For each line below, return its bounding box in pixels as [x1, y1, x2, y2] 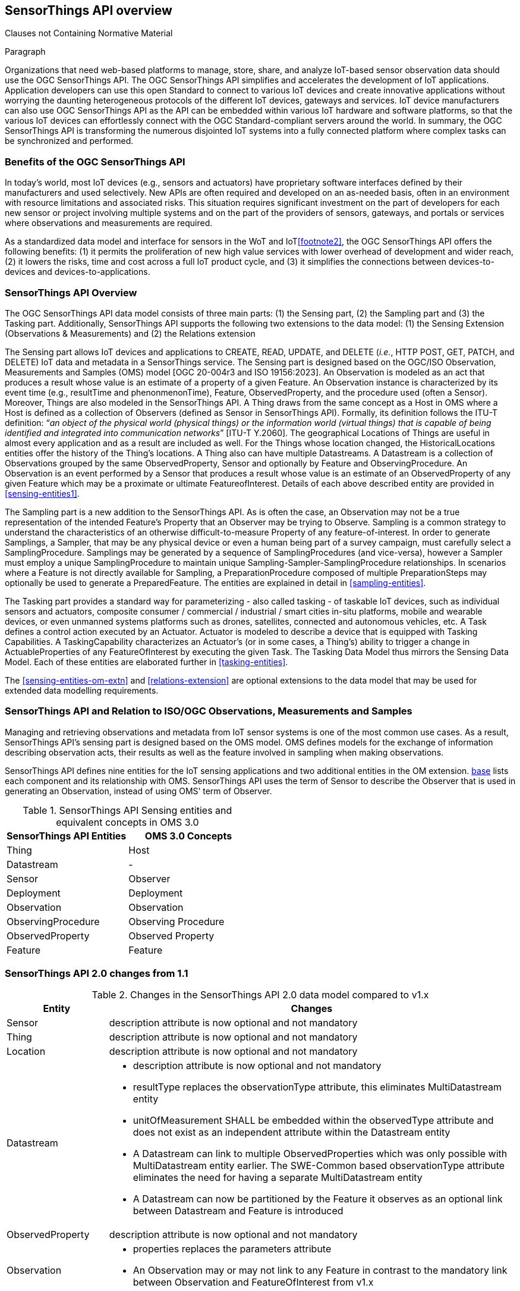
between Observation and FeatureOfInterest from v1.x [133, 1276, 374, 1289]
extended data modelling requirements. [5, 685, 159, 695]
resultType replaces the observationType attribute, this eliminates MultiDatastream [133, 1081, 502, 1093]
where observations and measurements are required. [5, 218, 213, 228]
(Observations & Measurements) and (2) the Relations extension [5, 328, 256, 339]
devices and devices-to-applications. [5, 267, 150, 277]
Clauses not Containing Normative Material [5, 28, 173, 39]
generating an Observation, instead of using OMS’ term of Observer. [5, 785, 272, 796]
